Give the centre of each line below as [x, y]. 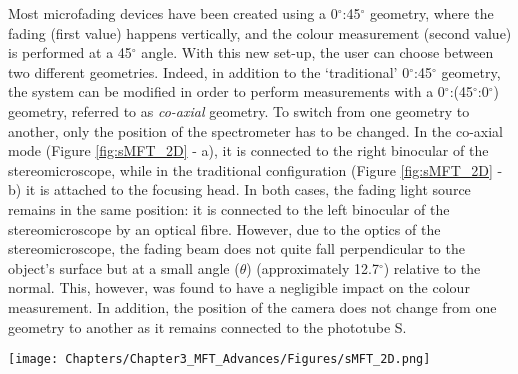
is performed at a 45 [70, 52]
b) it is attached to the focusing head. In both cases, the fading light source [239, 189]
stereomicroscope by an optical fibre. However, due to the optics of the [224, 228]
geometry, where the [431, 13]
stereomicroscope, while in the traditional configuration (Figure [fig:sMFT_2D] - [255, 169]
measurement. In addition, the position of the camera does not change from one [252, 306]
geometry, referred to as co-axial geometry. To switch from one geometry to [239, 110]
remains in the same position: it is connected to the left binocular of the [229, 208]
